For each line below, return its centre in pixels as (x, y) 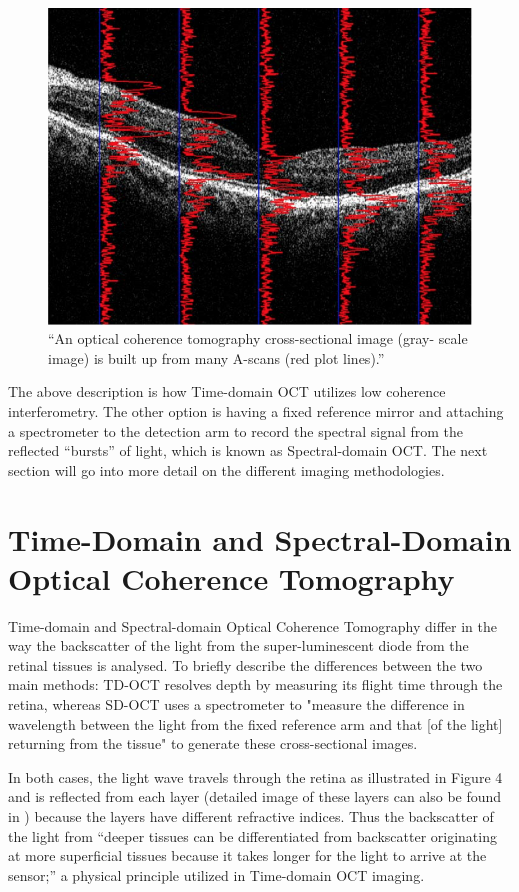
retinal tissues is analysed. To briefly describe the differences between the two (245, 664)
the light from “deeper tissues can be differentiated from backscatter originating (252, 835)
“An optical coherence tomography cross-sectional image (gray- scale (258, 338)
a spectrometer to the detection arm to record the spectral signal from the (236, 430)
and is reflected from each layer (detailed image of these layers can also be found (255, 796)
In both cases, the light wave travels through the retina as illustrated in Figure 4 (255, 776)
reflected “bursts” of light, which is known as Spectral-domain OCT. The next (248, 450)
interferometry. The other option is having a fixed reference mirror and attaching (256, 411)
